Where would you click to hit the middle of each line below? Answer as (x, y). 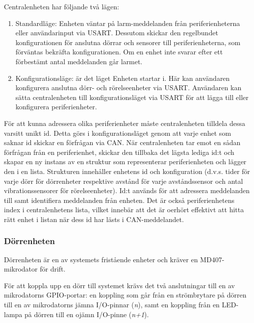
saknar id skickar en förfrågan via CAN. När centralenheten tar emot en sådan (122, 142)
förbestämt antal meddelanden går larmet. (79, 61)
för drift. (53, 269)
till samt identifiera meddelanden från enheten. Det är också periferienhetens (119, 200)
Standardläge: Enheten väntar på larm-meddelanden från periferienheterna (128, 23)
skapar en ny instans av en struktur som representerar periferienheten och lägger (125, 161)
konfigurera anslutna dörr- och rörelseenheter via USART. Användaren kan (128, 87)
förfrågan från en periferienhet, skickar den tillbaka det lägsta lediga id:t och (119, 152)
